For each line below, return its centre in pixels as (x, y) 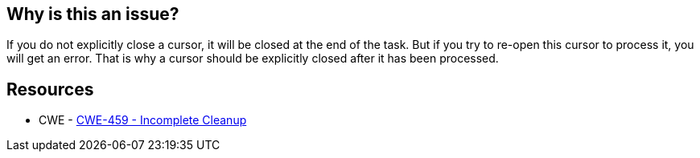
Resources (50, 89)
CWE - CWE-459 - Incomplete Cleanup (143, 120)
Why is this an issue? (93, 14)
